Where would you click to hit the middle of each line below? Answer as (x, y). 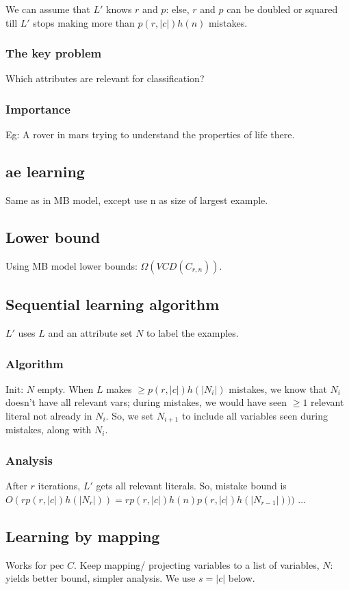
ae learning (45, 171)
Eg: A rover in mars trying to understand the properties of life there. (150, 134)
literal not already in (49, 416)
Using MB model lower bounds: (72, 265)
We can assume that (48, 9)
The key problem (54, 53)
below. (242, 578)
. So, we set (130, 416)
